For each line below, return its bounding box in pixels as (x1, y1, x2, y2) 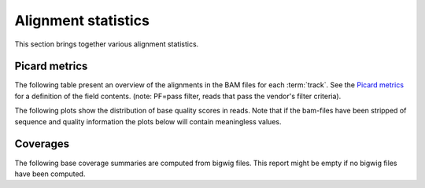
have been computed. (14, 169, 86, 179)
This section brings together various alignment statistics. (14, 39, 199, 49)
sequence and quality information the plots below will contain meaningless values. (14, 116, 282, 126)
